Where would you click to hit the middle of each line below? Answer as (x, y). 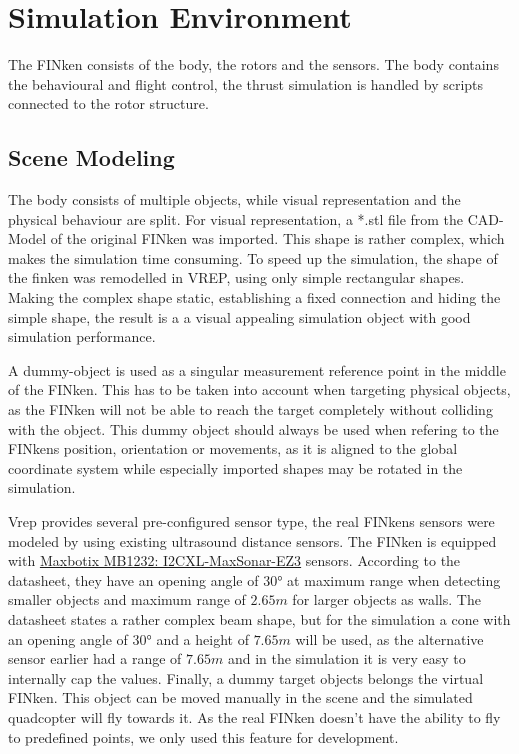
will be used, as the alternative (389, 638)
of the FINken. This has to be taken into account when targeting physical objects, (259, 389)
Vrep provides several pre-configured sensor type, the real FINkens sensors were (251, 521)
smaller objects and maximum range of (127, 599)
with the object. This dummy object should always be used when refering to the (253, 428)
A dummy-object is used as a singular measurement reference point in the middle (257, 369)
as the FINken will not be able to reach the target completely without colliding (250, 409)
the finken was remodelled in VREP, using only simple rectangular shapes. (236, 277)
